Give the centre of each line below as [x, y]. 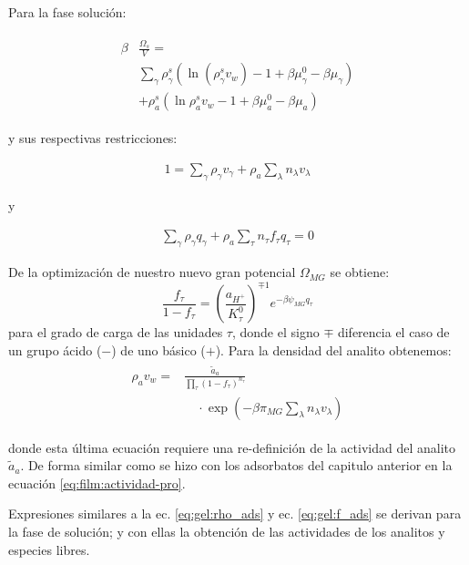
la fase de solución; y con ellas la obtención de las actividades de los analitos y [227, 531]
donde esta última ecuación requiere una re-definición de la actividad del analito [232, 447]
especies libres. [49, 549]
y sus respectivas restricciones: [93, 138]
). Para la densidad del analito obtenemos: [333, 349]
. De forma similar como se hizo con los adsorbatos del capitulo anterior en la [236, 465]
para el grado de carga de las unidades [116, 332]
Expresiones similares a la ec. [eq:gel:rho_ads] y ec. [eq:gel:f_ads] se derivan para [235, 514]
